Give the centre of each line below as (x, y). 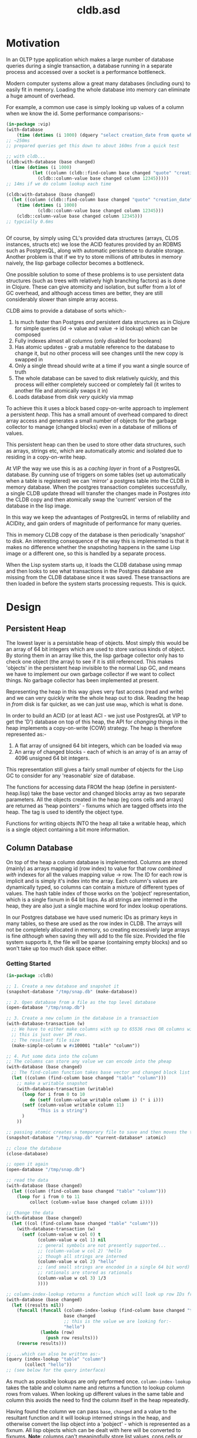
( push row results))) (72, 1338)
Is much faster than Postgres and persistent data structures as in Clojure (102, 322)
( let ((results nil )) (38, 1305)
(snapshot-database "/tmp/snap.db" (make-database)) (72, 992)
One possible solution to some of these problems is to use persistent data (95, 274)
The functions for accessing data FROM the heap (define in (78, 787)
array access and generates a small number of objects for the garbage (91, 421)
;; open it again (27, 1164)
